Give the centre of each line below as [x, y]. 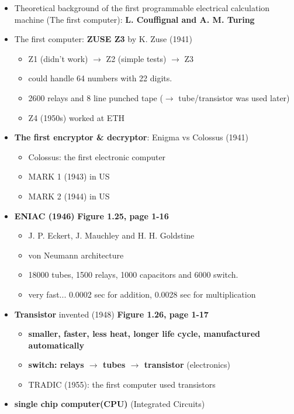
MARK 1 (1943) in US [69, 176]
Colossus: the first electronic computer [97, 156]
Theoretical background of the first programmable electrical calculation [142, 8]
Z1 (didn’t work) [58, 58]
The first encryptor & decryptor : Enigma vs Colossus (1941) [132, 137]
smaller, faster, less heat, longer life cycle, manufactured [144, 334]
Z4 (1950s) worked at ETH [76, 117]
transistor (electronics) [187, 365]
